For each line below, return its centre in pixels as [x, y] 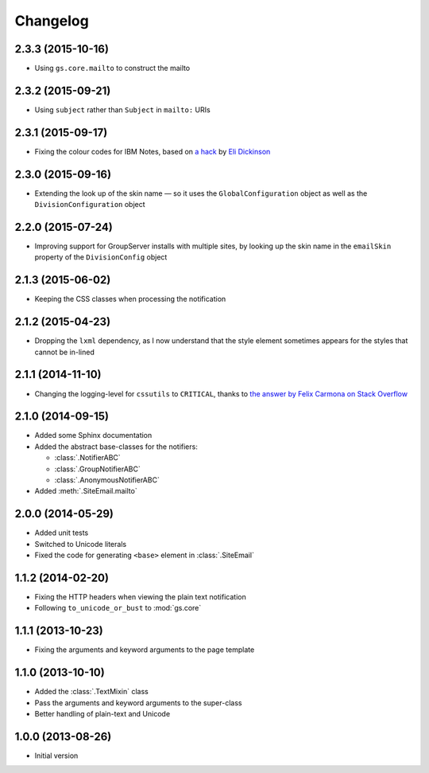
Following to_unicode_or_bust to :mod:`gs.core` [118, 608]
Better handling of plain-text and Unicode [102, 714]
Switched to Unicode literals [81, 544]
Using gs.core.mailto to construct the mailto [112, 68]
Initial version [56, 755]
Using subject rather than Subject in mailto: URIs [122, 109]
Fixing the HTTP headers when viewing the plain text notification [140, 597]
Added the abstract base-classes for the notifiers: [116, 447]
